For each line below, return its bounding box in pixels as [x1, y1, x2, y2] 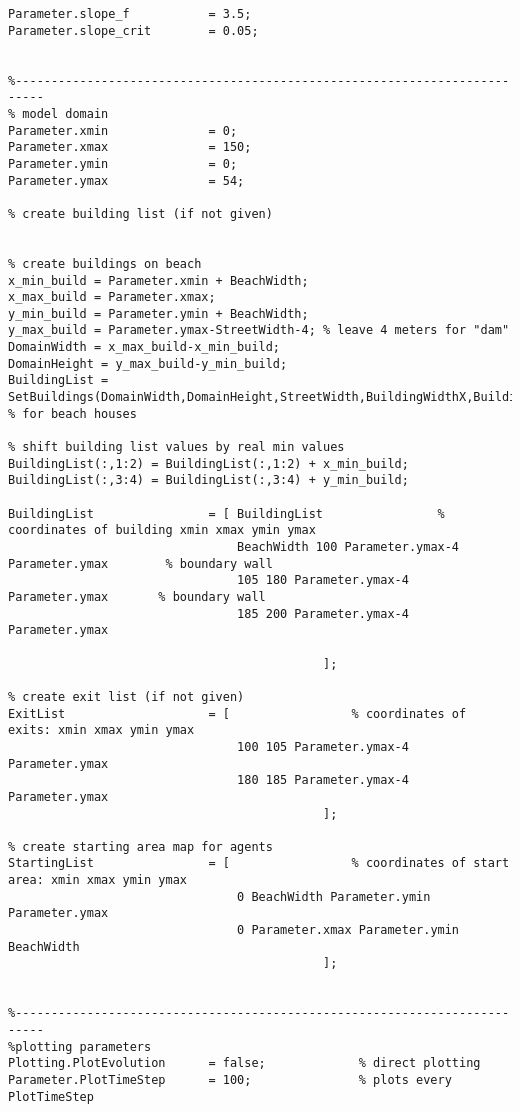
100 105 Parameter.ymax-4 [237, 739, 409, 754]
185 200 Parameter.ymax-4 [237, 606, 409, 621]
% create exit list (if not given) [8, 689, 245, 704]
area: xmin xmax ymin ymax [8, 873, 187, 888]
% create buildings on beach [8, 256, 202, 271]
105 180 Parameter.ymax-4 [237, 573, 409, 588]
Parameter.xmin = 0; [8, 123, 238, 138]
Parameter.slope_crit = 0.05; [8, 23, 259, 38]
